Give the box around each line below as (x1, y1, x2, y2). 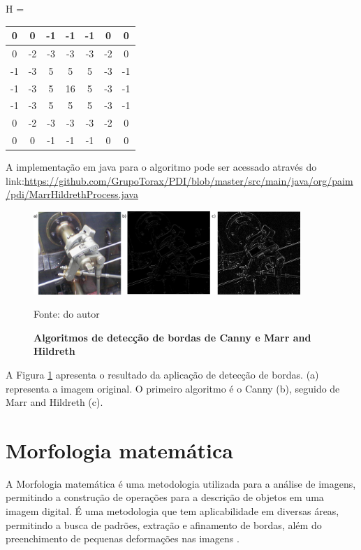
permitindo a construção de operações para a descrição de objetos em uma (6, 490, 324, 505)
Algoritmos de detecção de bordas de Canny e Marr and (34, 330, 311, 344)
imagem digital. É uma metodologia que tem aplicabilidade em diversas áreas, (6, 504, 339, 518)
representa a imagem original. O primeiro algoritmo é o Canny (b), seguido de (6, 381, 340, 395)
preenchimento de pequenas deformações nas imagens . (6, 531, 240, 546)
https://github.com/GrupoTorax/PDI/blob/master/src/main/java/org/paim (24, 173, 353, 188)
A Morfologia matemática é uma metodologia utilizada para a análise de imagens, (6, 476, 356, 491)
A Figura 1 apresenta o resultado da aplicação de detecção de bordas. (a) (6, 367, 319, 381)
